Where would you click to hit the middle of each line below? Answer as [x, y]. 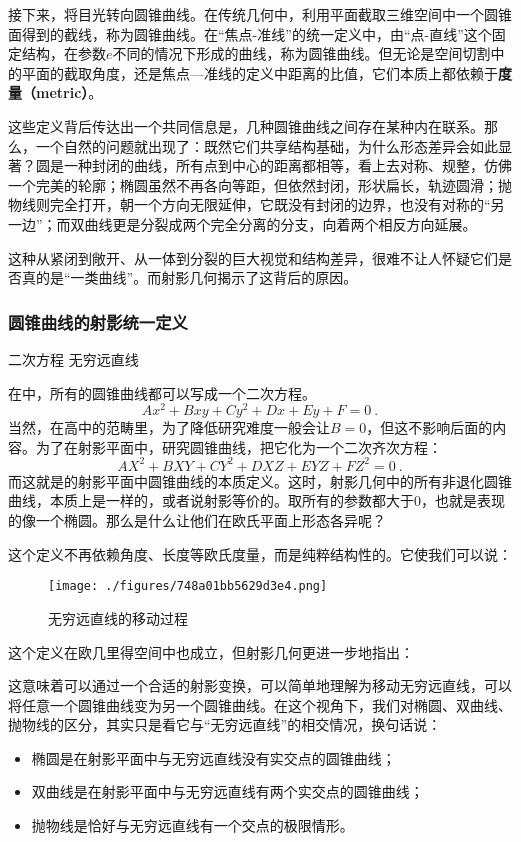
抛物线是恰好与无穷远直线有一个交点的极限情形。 [192, 825]
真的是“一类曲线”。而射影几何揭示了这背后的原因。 [189, 277]
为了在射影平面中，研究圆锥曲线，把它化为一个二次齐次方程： [238, 446]
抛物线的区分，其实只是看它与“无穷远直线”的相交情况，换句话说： [225, 724]
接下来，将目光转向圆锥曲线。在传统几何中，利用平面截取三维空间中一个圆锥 [260, 14]
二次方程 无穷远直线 [73, 358]
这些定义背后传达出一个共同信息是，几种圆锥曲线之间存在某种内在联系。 [246, 125]
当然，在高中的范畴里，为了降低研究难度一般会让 [169, 427]
